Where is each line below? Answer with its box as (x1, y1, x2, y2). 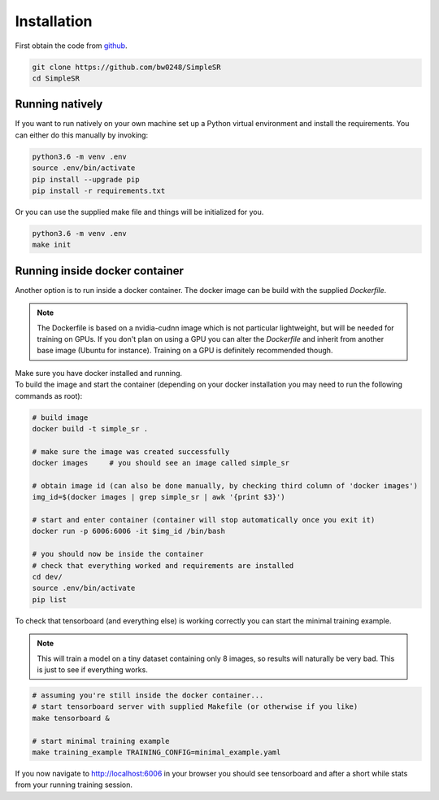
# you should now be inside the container (32, 549, 204, 559)
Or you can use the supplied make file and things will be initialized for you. (15, 207, 264, 216)
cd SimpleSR (32, 73, 80, 83)
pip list (32, 595, 67, 604)
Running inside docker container (15, 264, 185, 278)
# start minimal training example (32, 737, 170, 745)
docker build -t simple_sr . (32, 424, 149, 433)
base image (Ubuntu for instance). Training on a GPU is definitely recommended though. (37, 346, 333, 356)
